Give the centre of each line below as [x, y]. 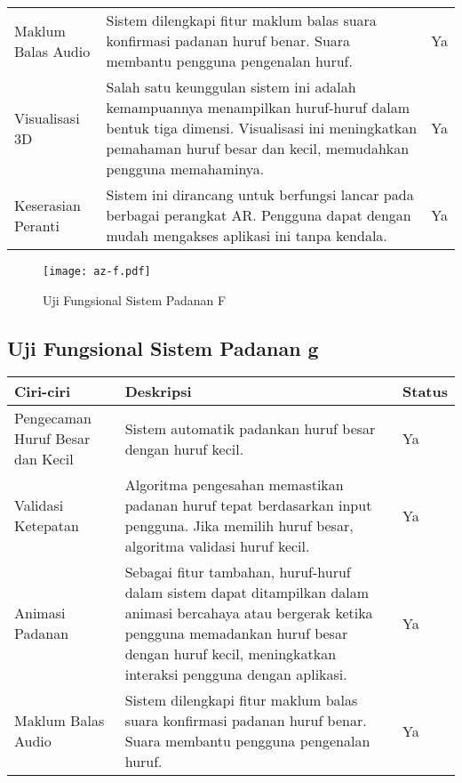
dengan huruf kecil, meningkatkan [231, 654]
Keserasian [48, 205]
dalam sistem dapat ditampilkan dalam [247, 593]
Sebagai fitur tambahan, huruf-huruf [238, 572]
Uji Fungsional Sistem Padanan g [163, 347]
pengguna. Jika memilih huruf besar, [239, 526]
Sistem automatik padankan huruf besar [250, 428]
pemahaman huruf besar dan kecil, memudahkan [258, 148]
